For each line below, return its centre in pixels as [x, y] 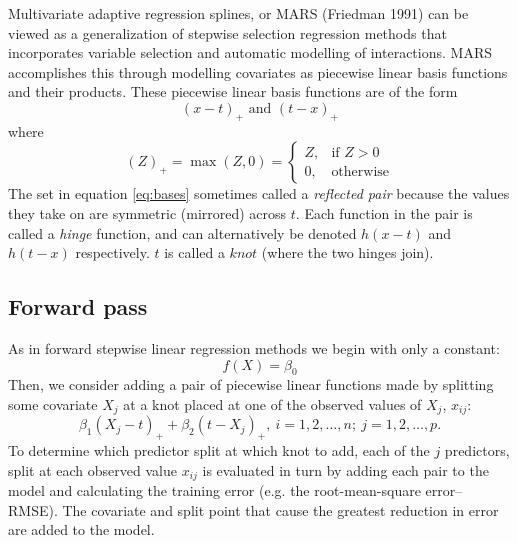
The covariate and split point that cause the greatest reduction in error [280, 509]
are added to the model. [81, 529]
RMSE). [33, 509]
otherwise [360, 171]
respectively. [112, 252]
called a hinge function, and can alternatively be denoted [182, 232]
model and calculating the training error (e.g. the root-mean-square [214, 490]
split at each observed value [92, 469]
